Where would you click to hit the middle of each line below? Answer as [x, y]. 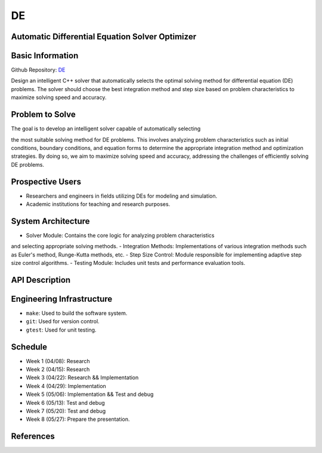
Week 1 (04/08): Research [58, 361]
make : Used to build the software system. [77, 313]
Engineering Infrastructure [62, 299]
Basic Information [45, 56]
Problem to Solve [43, 115]
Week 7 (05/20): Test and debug [66, 411]
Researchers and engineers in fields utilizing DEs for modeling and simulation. [122, 196]
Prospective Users [46, 182]
